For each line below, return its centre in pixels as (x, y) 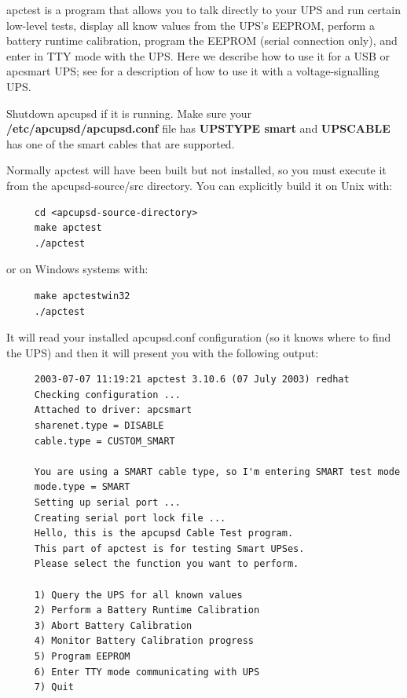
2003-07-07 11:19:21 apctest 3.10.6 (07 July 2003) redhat (192, 380)
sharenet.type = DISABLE (99, 426)
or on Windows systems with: (77, 269)
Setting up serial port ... (107, 503)
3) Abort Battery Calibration (113, 625)
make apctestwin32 (82, 296)
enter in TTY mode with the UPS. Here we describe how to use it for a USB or (198, 55)
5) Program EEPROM (82, 656)
